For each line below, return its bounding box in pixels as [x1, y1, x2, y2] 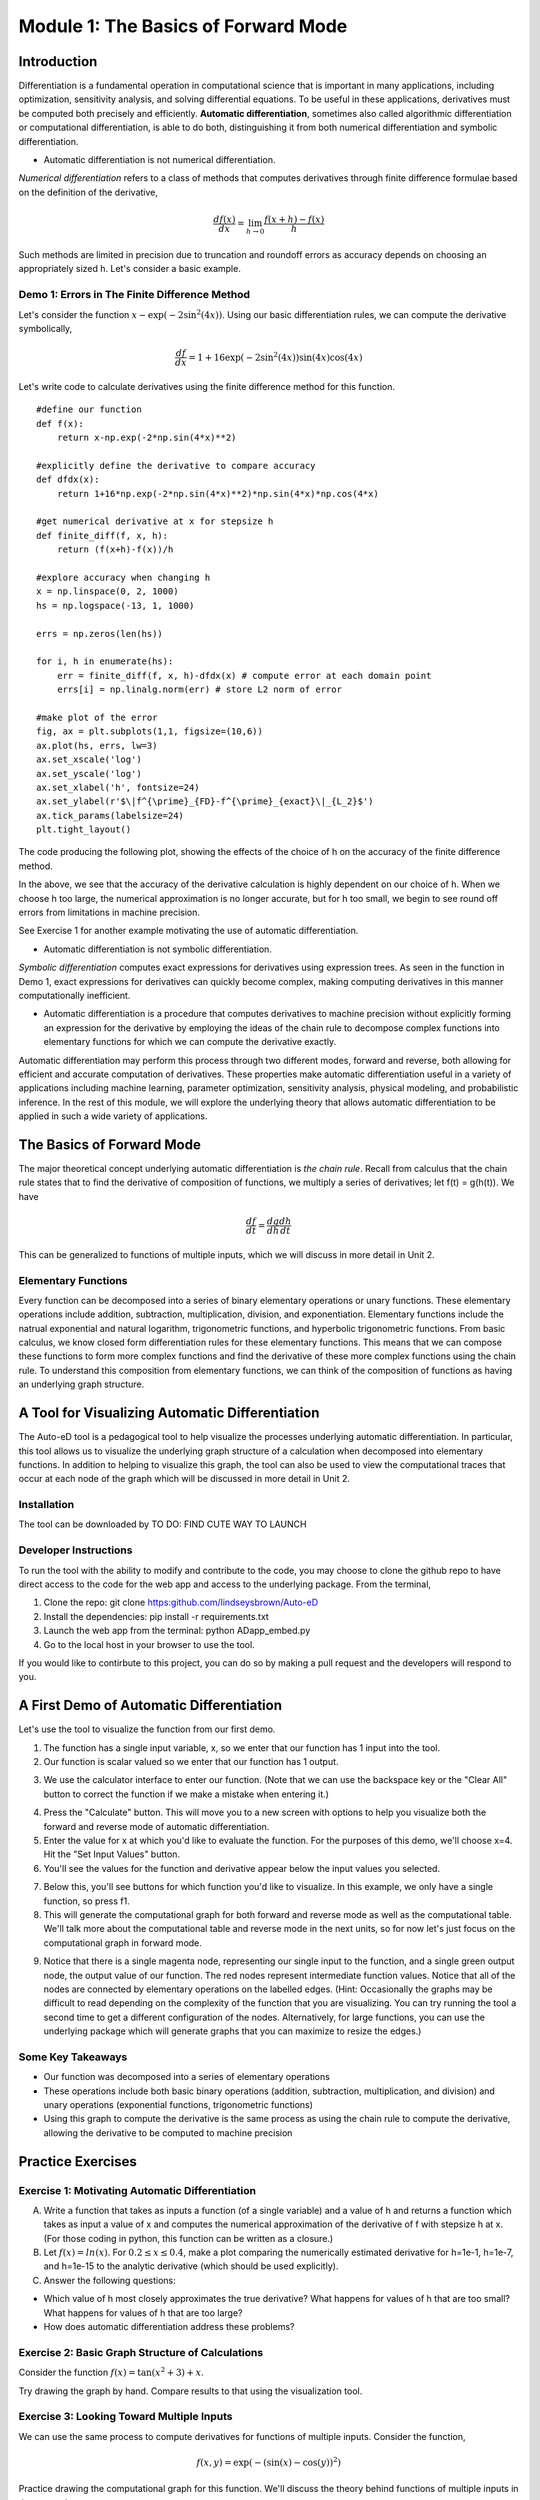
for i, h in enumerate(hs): [36, 656, 174, 667]
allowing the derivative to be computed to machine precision [43, 2126, 293, 2139]
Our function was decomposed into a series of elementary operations [43, 2071, 330, 2083]
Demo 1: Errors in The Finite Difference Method [18, 288, 250, 302]
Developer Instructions [18, 1543, 133, 1557]
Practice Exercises [18, 2153, 137, 2170]
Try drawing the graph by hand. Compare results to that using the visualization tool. [18, 2385, 363, 2397]
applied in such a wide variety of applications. [18, 1110, 208, 1122]
